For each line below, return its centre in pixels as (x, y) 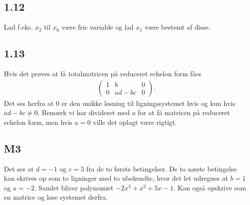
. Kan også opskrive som (210, 187)
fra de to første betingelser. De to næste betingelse (161, 168)
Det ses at (19, 168)
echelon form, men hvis (38, 122)
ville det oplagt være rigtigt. (135, 122)
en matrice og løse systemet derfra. (56, 197)
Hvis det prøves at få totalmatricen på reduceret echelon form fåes (103, 73)
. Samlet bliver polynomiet (74, 187)
